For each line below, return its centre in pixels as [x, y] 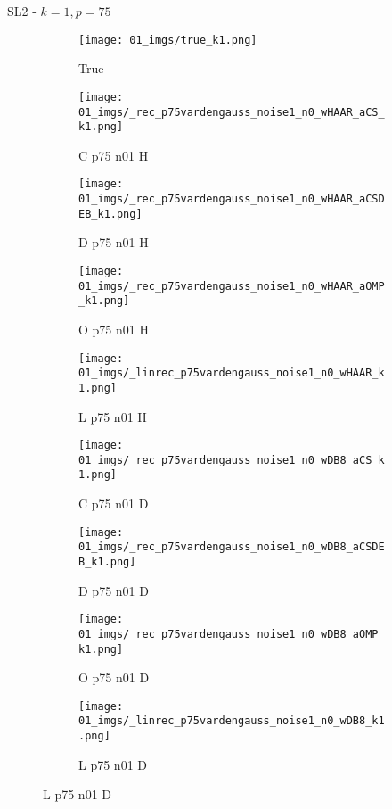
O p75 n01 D [114, 677]
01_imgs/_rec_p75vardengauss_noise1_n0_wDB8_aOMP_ [232, 634]
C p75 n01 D [114, 504]
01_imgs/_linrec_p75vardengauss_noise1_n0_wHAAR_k [232, 373]
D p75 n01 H [114, 242]
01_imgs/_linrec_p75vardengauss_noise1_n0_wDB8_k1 [232, 721]
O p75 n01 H [114, 329]
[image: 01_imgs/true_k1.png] [168, 40]
